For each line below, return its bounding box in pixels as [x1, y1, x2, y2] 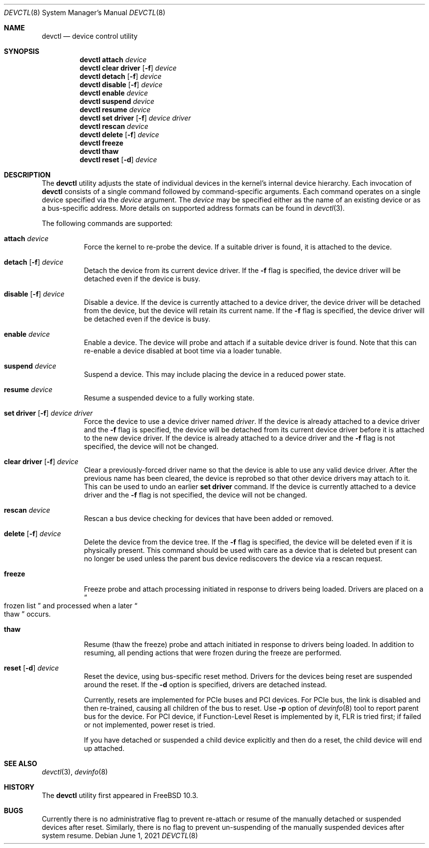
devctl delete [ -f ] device [79, 130, 159, 139]
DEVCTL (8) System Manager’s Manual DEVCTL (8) [4, 8, 166, 17]
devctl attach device [79, 55, 147, 64]
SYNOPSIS [4, 47, 40, 55]
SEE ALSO [4, 759, 37, 768]
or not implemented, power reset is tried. [84, 721, 215, 729]
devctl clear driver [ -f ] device [79, 64, 177, 72]
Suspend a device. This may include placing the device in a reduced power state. [84, 370, 346, 378]
